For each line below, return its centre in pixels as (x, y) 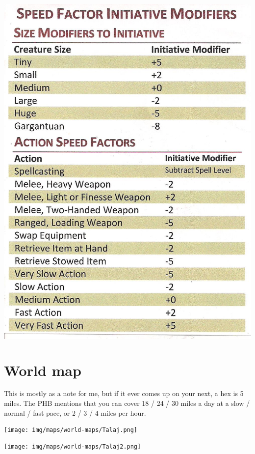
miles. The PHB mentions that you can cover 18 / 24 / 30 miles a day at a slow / (127, 403)
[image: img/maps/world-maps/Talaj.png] (71, 430)
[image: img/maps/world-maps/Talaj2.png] (73, 446)
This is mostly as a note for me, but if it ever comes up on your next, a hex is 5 (124, 393)
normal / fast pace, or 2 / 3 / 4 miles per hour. (75, 412)
